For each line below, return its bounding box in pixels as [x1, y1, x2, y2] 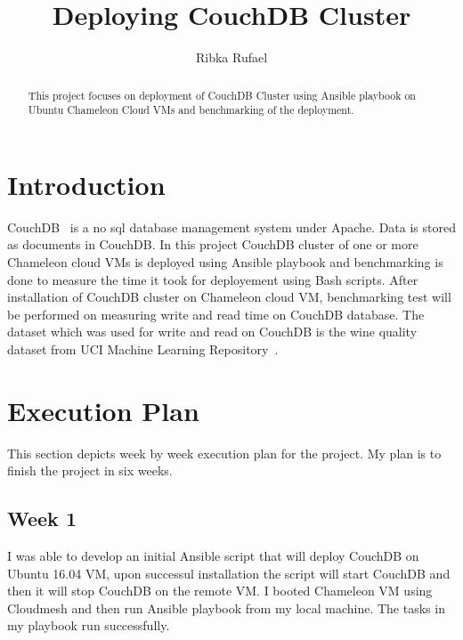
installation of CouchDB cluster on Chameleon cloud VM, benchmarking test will [7, 288, 451, 306]
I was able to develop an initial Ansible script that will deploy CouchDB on [7, 547, 419, 565]
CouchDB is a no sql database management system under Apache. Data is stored [7, 217, 456, 236]
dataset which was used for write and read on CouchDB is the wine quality [7, 322, 418, 341]
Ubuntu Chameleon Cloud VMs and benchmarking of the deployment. [28, 102, 354, 117]
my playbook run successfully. [7, 616, 170, 635]
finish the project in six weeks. [7, 461, 173, 480]
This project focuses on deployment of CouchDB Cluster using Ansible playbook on [28, 87, 416, 102]
